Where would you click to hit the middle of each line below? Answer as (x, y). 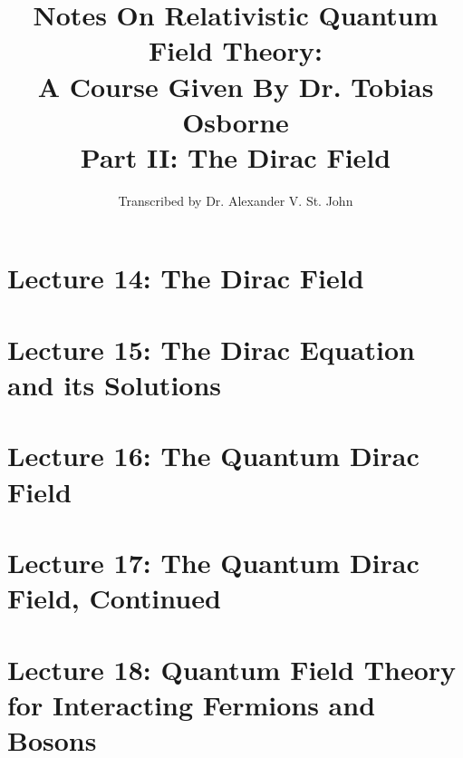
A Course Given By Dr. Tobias (236, 86)
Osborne (236, 121)
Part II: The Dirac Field (236, 156)
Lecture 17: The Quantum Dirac (213, 562)
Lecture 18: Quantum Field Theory (232, 669)
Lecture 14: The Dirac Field (186, 278)
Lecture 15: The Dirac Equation (211, 349)
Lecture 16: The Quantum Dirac (213, 456)
